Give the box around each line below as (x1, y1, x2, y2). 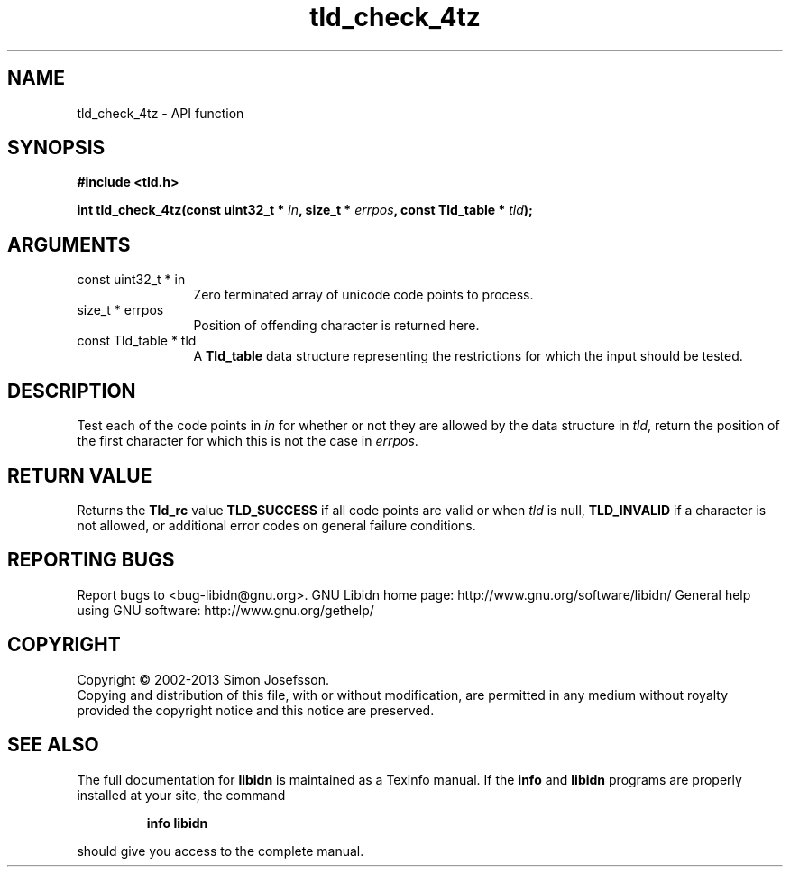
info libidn (146, 814, 208, 831)
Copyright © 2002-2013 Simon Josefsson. (77, 671, 329, 687)
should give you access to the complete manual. (77, 842, 364, 859)
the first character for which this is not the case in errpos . (77, 433, 418, 449)
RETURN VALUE (7, 464, 152, 487)
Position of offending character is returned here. (193, 317, 480, 334)
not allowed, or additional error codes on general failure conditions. (77, 517, 476, 533)
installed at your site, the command (77, 787, 286, 803)
